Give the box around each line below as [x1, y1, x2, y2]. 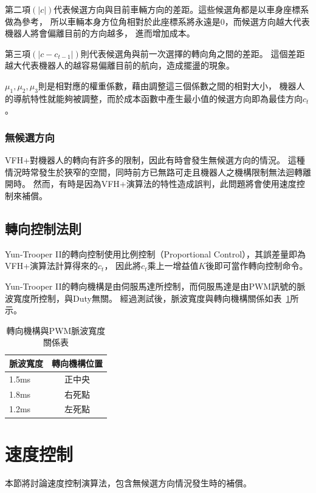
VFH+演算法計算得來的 [5, 259, 98, 272]
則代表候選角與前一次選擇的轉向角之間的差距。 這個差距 [80, 47, 305, 59]
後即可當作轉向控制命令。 [205, 259, 308, 272]
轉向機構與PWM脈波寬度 [6, 324, 106, 336]
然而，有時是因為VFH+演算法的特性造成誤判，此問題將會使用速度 [33, 177, 297, 190]
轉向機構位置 [52, 356, 103, 369]
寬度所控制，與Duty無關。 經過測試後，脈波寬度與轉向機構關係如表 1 [13, 291, 290, 304]
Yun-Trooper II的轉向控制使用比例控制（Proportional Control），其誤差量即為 [5, 247, 306, 260]
